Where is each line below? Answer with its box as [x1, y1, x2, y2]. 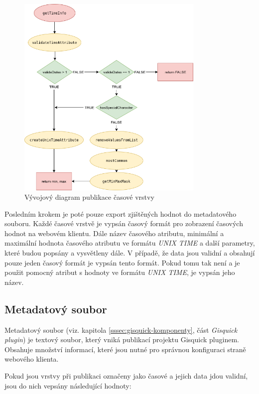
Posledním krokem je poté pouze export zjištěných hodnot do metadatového [4, 208, 237, 219]
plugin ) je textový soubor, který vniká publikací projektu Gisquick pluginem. [4, 334, 239, 345]
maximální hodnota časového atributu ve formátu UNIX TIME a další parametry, [4, 238, 255, 248]
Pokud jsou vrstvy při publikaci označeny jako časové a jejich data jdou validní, [4, 371, 248, 381]
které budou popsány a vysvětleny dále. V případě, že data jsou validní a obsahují [4, 248, 255, 258]
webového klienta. [4, 354, 59, 364]
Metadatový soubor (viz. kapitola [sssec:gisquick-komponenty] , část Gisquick [4, 324, 238, 335]
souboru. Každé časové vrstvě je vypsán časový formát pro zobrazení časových [4, 218, 243, 229]
